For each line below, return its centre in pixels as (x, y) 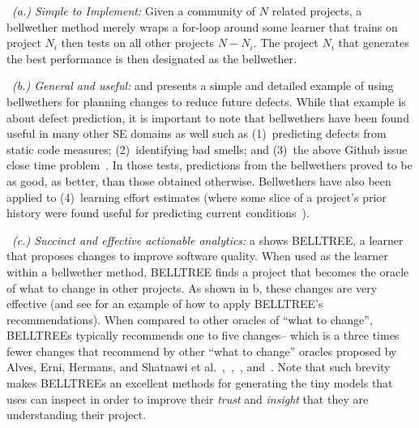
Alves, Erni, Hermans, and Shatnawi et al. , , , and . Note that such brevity (199, 367)
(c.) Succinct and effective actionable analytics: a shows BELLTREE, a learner (208, 240)
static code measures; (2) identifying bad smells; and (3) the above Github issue (207, 149)
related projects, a (317, 11)
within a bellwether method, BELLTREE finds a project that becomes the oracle (208, 271)
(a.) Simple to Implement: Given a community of (134, 11)
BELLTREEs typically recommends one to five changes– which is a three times (203, 335)
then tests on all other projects (138, 43)
